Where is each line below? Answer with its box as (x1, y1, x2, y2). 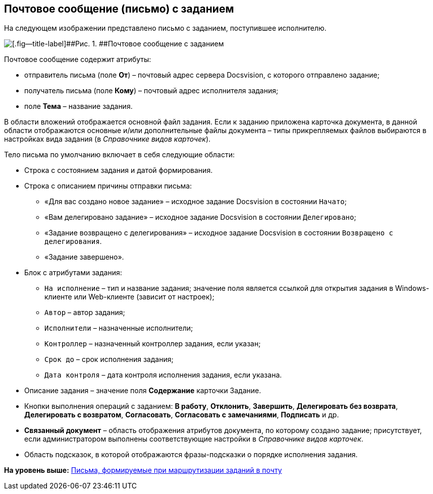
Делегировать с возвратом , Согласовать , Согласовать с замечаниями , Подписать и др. (24, 410, 339, 419)
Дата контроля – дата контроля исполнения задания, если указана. (44, 371, 282, 380)
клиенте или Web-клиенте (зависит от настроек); (44, 292, 214, 301)
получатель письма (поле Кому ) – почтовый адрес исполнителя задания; (24, 86, 279, 95)
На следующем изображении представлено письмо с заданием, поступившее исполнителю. (4, 24, 327, 33)
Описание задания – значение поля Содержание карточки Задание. (24, 386, 261, 395)
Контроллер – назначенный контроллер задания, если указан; (44, 339, 261, 348)
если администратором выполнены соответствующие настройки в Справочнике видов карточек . (24, 435, 363, 444)
